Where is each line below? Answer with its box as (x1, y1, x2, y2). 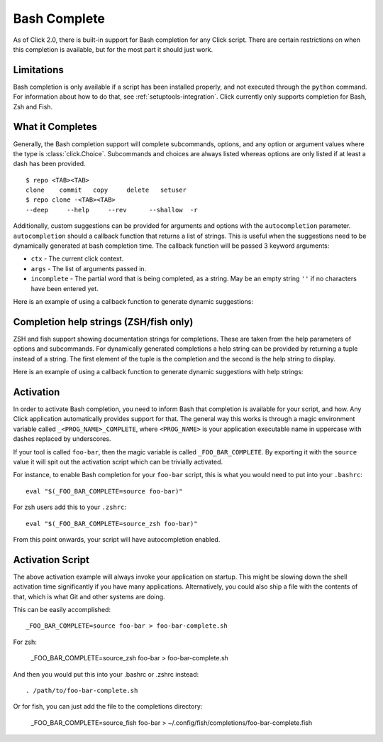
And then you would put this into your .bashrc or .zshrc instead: (13, 670, 199, 678)
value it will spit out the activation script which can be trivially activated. (13, 457, 223, 466)
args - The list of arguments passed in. (30, 264, 147, 273)
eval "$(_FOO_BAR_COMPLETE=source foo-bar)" (26, 487, 184, 495)
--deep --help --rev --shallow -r (26, 206, 198, 214)
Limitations (13, 64, 64, 76)
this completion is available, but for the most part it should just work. (13, 45, 213, 53)
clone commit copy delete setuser (26, 186, 187, 195)
